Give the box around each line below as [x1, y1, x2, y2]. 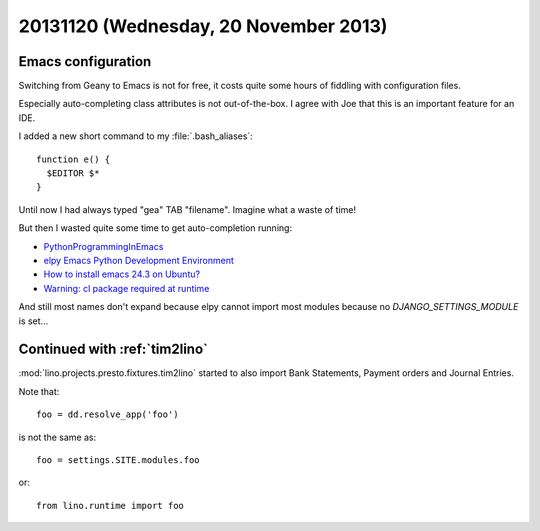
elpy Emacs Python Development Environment [43, 254, 235, 266]
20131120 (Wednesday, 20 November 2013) [18, 15, 388, 37]
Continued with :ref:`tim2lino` [18, 341, 209, 358]
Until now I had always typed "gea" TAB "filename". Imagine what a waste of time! [18, 203, 357, 215]
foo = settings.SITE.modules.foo [36, 455, 200, 465]
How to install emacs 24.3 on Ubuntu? [43, 268, 200, 280]
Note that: [18, 385, 60, 397]
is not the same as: [18, 431, 97, 443]
